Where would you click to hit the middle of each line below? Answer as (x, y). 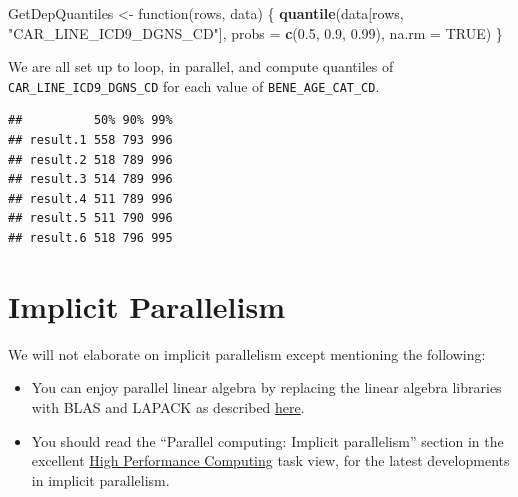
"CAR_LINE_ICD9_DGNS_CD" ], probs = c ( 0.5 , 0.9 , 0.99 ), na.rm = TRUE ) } (255, 32)
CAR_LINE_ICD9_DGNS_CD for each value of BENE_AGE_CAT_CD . (194, 85)
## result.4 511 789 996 (90, 198)
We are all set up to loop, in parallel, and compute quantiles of (201, 66)
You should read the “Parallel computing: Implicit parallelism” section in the (267, 440)
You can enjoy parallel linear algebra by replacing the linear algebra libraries (266, 387)
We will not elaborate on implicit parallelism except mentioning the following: (247, 353)
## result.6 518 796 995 (90, 238)
